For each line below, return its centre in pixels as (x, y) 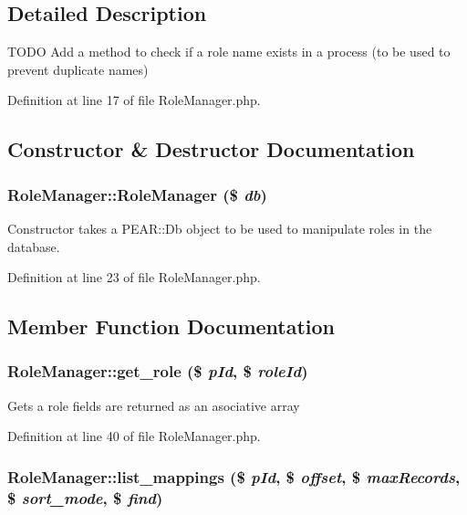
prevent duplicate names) (78, 69)
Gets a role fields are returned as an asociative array (154, 405)
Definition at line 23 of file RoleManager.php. (134, 277)
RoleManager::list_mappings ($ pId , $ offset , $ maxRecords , (234, 476)
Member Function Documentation (171, 326)
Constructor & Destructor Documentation (211, 149)
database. (34, 246)
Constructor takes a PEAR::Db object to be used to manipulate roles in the (220, 228)
